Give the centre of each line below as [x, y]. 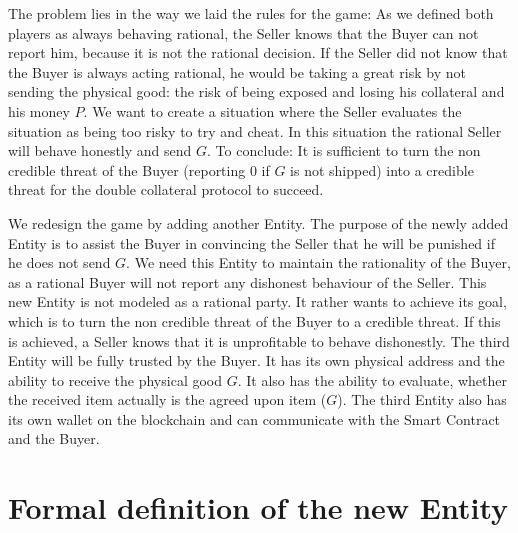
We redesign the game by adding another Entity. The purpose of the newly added [258, 222]
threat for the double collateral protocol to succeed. [166, 189]
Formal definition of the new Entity [258, 507]
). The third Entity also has [422, 399]
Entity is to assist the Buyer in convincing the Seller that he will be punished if [251, 242]
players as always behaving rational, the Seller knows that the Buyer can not [243, 32]
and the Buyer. [54, 438]
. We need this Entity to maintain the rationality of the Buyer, [318, 262]
